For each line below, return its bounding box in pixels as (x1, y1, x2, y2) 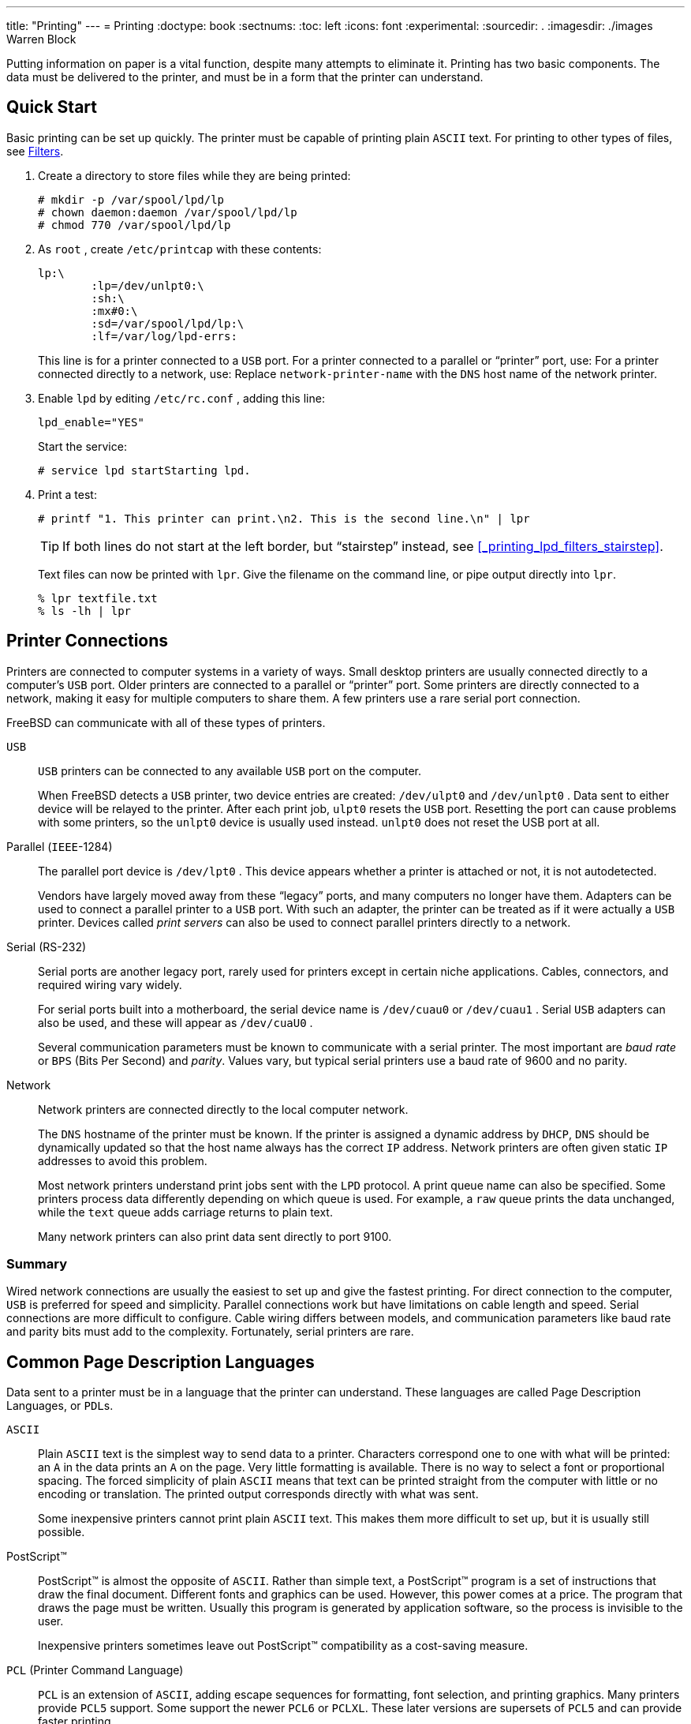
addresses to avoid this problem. (38, 1153, 207, 1167)
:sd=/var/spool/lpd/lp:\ (91, 317, 245, 330)
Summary (6, 1256, 68, 1272)
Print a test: (38, 487, 97, 501)
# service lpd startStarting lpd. (38, 463, 251, 477)
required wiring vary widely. (38, 977, 182, 991)
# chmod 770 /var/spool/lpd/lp (38, 218, 231, 231)
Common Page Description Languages (6, 1351, 315, 1372)
